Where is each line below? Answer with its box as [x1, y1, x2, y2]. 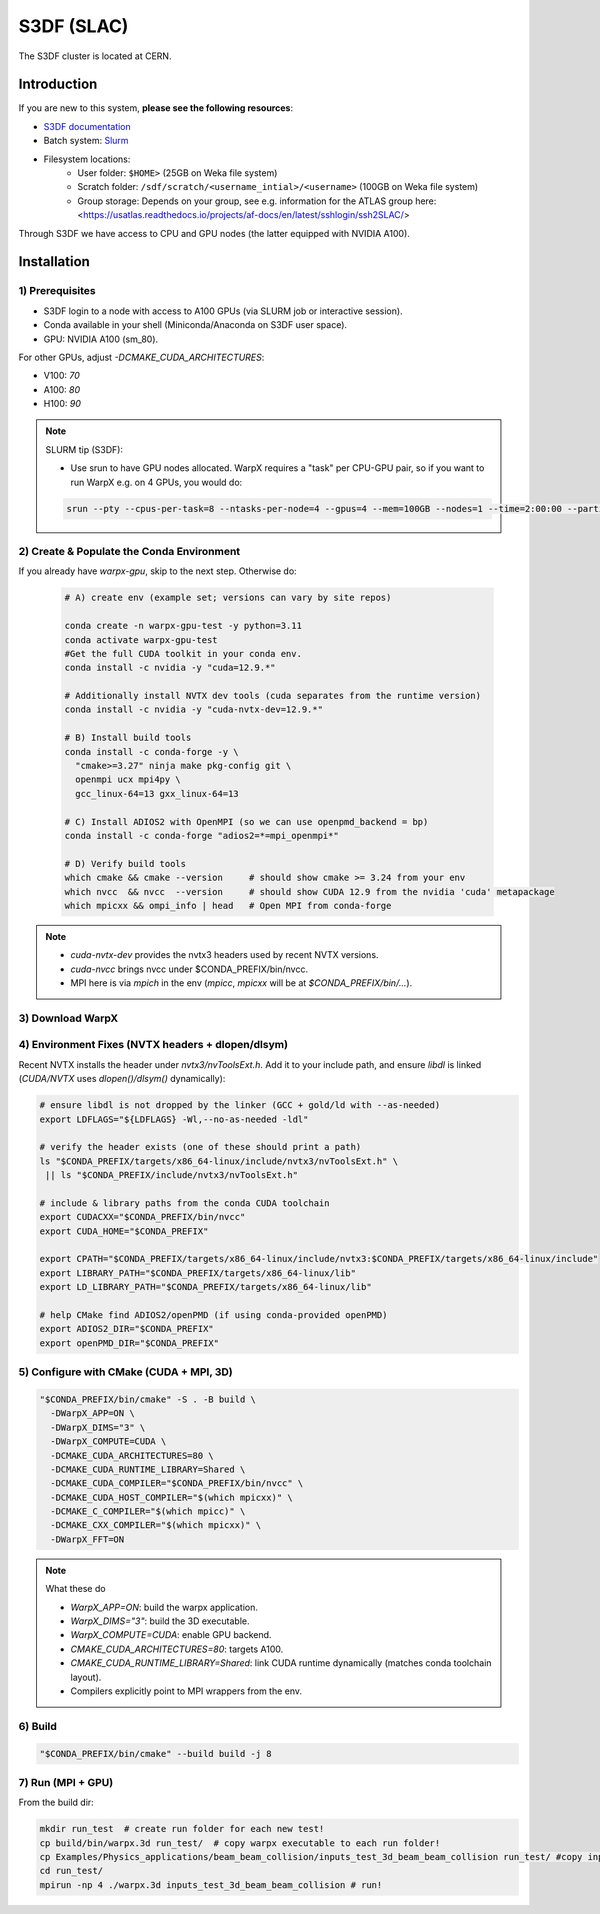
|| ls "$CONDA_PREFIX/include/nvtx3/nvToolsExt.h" [45, 1170, 299, 1181]
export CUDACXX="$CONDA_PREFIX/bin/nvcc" [39, 1211, 246, 1223]
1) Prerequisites [18, 284, 96, 298]
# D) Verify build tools [64, 858, 187, 869]
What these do [45, 1583, 106, 1595]
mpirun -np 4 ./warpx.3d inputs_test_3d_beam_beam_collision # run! [39, 1879, 383, 1890]
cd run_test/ [39, 1865, 104, 1877]
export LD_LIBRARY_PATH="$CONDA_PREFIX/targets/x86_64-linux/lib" [39, 1281, 372, 1293]
